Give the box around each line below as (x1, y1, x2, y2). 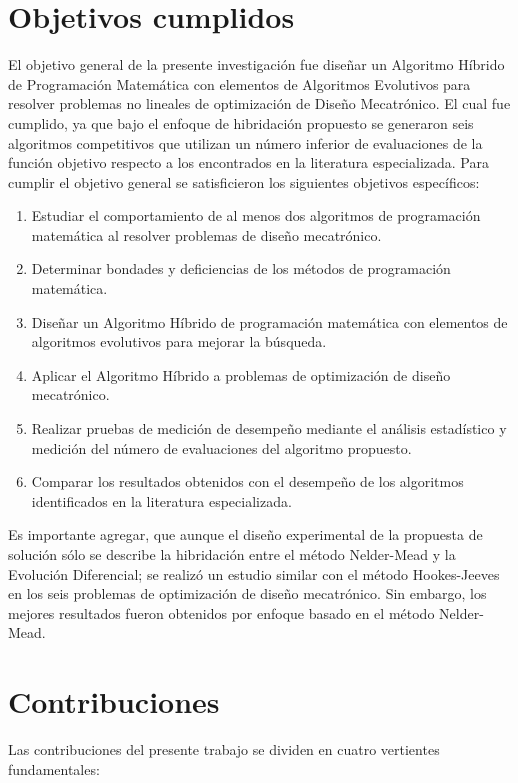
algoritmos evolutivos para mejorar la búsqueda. (31, 331, 327, 352)
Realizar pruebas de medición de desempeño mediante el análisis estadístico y (31, 418, 507, 439)
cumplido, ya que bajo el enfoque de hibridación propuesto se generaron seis (8, 112, 474, 133)
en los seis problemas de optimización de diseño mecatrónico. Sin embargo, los (8, 583, 487, 604)
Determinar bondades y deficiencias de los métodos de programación (31, 258, 451, 279)
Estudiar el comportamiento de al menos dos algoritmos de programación (31, 205, 481, 226)
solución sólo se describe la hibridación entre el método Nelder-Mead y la (8, 544, 456, 564)
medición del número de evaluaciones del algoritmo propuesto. (31, 437, 412, 458)
